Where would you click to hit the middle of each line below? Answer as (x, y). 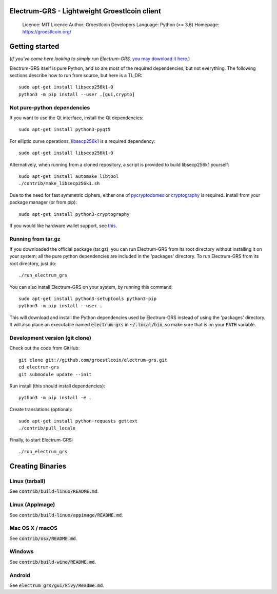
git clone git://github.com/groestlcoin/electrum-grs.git (93, 360)
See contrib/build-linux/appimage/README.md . (66, 515)
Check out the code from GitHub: (45, 348)
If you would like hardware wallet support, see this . (63, 226)
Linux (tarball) (27, 481)
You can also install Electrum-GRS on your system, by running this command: (91, 287)
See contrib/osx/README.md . (43, 538)
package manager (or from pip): (43, 202)
